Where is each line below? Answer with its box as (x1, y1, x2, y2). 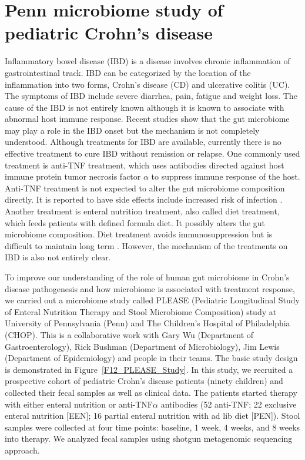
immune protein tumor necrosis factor (5, 170, 141, 183)
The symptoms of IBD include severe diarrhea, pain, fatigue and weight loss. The (5, 90, 297, 102)
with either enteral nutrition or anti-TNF (5, 398, 153, 410)
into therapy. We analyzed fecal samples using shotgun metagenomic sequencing (5, 432, 293, 445)
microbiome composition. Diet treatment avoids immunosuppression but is (5, 228, 273, 240)
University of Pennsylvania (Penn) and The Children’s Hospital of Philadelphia (5, 317, 290, 329)
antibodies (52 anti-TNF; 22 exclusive (160, 398, 297, 410)
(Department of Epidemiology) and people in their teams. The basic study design (5, 352, 298, 364)
